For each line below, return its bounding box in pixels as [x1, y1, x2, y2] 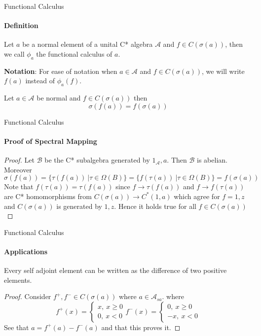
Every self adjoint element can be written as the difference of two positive [4, 265, 227, 275]
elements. [4, 274, 32, 285]
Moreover [4, 164, 32, 174]
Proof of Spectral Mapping [4, 135, 97, 146]
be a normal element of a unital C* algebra [22, 39, 153, 49]
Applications [4, 246, 48, 256]
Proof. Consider [4, 291, 51, 302]
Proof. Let [4, 155, 35, 165]
